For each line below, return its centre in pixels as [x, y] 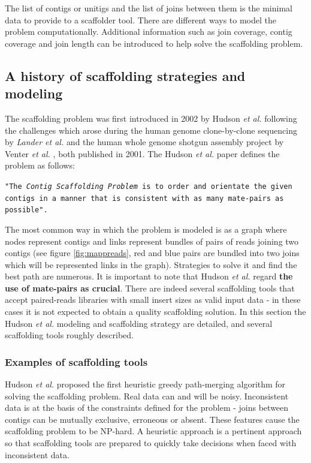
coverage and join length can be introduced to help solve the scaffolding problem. [154, 43]
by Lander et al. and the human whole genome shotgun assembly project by [144, 142]
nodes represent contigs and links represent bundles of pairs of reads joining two [152, 241]
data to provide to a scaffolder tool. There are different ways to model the [141, 19]
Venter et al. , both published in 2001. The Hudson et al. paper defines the [142, 153]
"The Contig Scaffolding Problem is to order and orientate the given [149, 186]
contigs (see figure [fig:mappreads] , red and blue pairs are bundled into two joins [152, 253]
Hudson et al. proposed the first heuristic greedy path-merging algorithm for [145, 384]
